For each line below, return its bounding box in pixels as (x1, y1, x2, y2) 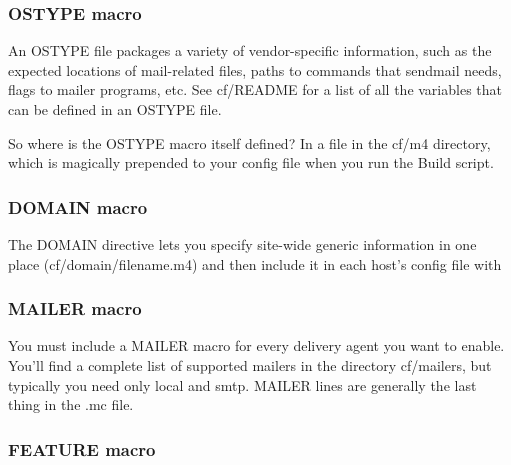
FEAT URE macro (8, 436, 156, 461)
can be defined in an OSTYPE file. (8, 99, 222, 119)
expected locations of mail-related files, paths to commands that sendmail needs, (8, 59, 502, 80)
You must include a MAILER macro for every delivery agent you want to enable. (8, 335, 505, 356)
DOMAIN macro (8, 194, 148, 219)
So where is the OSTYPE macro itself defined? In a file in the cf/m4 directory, (8, 132, 491, 153)
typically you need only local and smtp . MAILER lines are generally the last (8, 374, 477, 395)
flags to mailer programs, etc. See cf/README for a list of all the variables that (8, 79, 502, 100)
